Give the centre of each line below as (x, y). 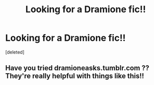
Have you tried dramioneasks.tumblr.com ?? (77, 68)
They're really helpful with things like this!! (75, 76)
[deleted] (15, 52)
